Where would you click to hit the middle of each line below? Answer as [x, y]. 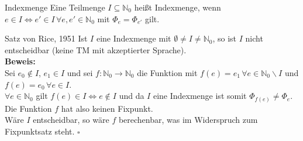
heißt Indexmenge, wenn [178, 7]
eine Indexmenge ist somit [200, 96]
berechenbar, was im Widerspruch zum [188, 120]
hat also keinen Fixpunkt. [107, 108]
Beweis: [20, 61]
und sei [80, 72]
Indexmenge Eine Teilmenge [55, 7]
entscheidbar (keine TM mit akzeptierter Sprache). [96, 49]
